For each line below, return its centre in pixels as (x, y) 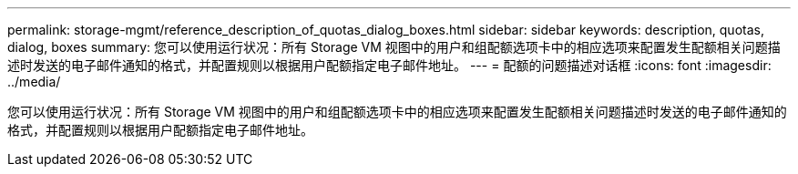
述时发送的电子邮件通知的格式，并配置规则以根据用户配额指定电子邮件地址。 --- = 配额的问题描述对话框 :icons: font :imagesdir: (389, 65)
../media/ (34, 82)
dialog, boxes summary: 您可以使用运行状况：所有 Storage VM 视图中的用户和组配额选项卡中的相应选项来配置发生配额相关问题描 (394, 47)
